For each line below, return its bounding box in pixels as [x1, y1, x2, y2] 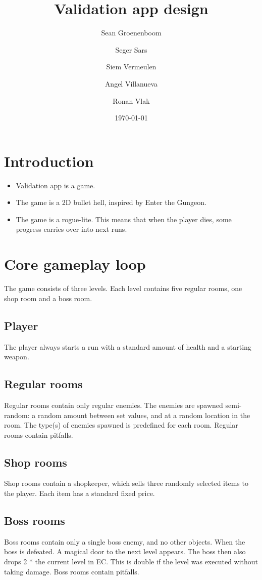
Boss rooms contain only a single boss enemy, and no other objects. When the [4, 536, 245, 547]
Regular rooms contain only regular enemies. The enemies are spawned [4, 399, 223, 410]
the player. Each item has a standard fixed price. [4, 488, 155, 499]
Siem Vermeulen [106, 61, 156, 72]
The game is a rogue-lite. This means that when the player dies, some [16, 214, 232, 224]
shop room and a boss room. [4, 293, 92, 303]
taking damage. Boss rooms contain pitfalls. [4, 566, 139, 576]
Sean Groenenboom [101, 27, 162, 38]
